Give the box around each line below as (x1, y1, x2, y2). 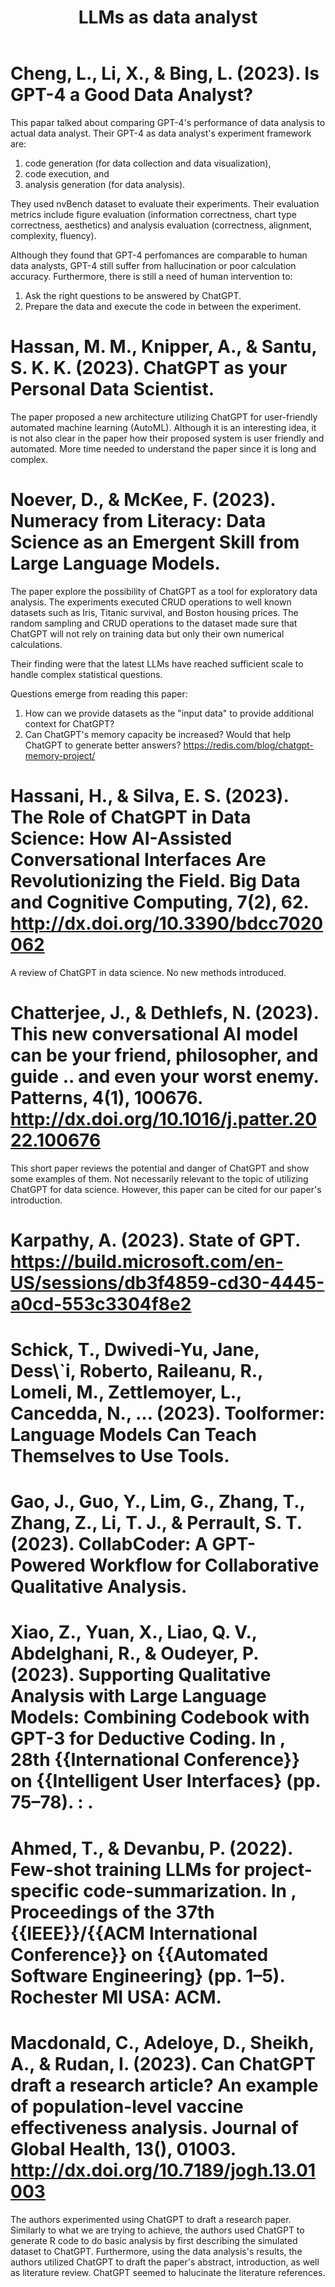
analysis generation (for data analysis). (24, 178, 186, 190)
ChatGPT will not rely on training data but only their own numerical (10, 627, 285, 640)
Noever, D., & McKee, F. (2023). (10, 489, 276, 511)
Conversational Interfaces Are (10, 849, 267, 871)
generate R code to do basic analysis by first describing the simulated (10, 2234, 298, 2246)
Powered (10, 1554, 86, 1577)
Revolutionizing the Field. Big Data (10, 870, 301, 892)
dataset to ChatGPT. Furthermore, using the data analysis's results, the (10, 2245, 303, 2257)
